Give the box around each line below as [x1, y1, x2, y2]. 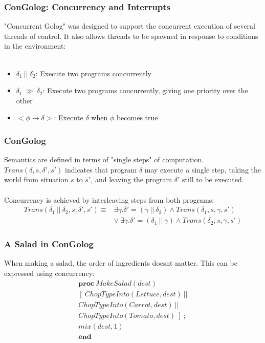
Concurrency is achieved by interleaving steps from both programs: [4, 194, 214, 205]
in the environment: [4, 40, 66, 51]
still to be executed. [182, 174, 244, 185]
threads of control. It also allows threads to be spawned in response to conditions [4, 30, 258, 41]
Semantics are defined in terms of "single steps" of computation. [4, 154, 204, 165]
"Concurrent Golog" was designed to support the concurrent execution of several [4, 20, 255, 31]
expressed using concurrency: [4, 268, 95, 278]
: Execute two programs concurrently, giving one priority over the [42, 85, 248, 96]
